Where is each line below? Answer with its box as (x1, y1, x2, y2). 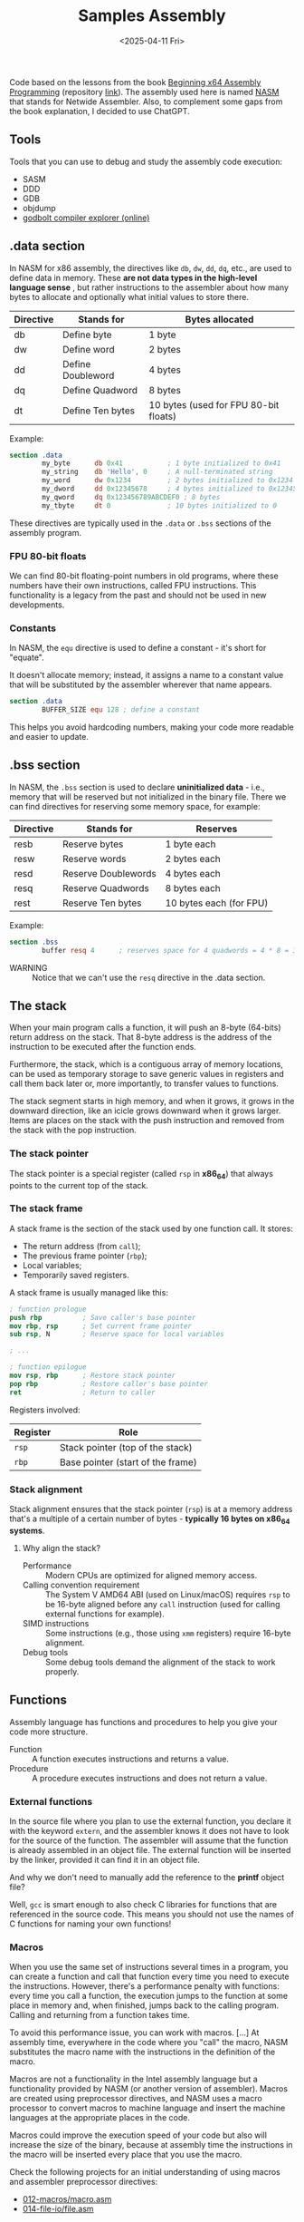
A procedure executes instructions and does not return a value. (32, 1772, 268, 1783)
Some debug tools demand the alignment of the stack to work (44, 1656, 276, 1667)
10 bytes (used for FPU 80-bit (148, 398, 280, 411)
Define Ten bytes (62, 404, 136, 417)
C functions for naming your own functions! (9, 1918, 172, 1929)
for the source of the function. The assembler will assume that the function (9, 1835, 289, 1846)
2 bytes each (165, 852, 222, 865)
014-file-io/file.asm (22, 2204, 94, 2215)
